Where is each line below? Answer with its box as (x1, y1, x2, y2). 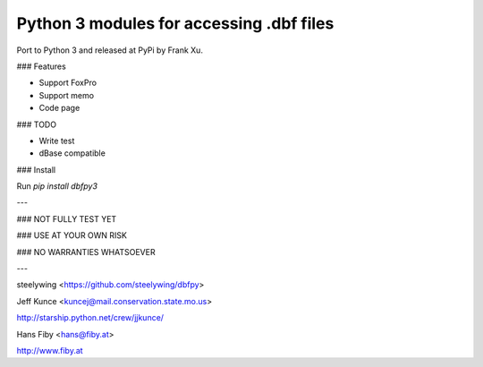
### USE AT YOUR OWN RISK (16, 230, 127, 241)
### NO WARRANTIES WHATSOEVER (16, 246, 156, 257)
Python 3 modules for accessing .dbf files (16, 13, 335, 33)
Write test (38, 135, 75, 146)
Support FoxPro (38, 77, 97, 89)
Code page (38, 103, 80, 114)
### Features (16, 61, 66, 72)
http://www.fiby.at (16, 345, 84, 355)
